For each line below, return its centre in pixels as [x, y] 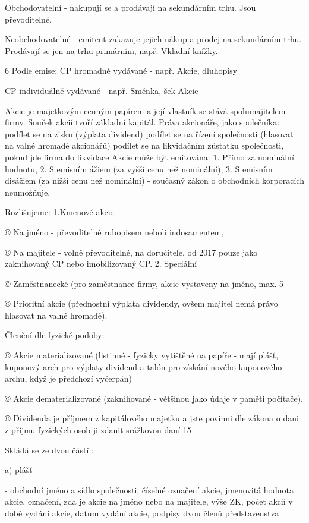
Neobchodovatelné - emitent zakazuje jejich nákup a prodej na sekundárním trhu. [153, 39]
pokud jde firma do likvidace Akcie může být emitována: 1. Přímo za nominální [149, 157]
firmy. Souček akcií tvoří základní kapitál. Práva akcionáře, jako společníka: [142, 122]
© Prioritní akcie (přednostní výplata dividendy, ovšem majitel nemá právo [141, 303]
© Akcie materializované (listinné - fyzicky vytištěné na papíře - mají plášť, [142, 355]
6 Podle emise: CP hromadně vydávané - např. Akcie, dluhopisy [121, 70]
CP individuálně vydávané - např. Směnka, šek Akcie [102, 90]
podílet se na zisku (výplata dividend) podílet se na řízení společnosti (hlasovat [149, 133]
